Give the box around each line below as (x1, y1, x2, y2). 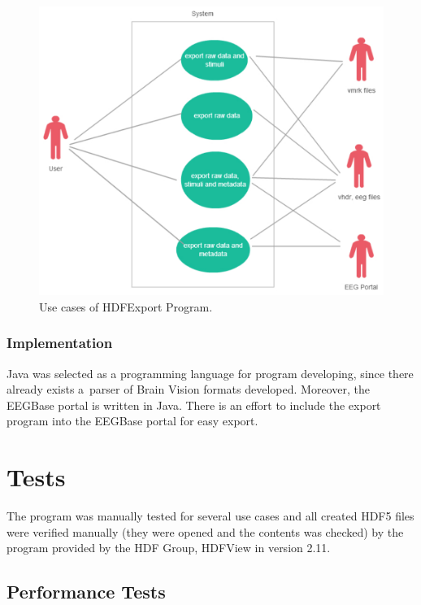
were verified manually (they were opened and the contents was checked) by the (7, 523, 404, 540)
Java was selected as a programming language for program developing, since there (7, 364, 414, 381)
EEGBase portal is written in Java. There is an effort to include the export (7, 396, 381, 413)
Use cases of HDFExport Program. (39, 298, 213, 315)
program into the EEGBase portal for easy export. (7, 412, 258, 429)
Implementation (7, 333, 113, 353)
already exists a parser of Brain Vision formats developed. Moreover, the (7, 381, 370, 398)
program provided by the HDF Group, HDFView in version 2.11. (7, 539, 331, 556)
